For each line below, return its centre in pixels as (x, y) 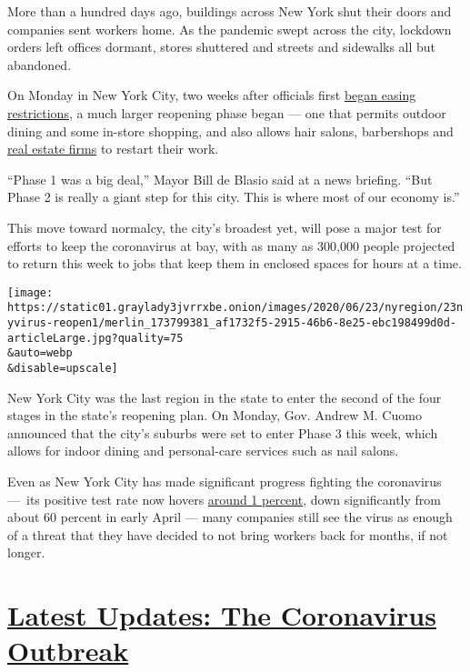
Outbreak (68, 651)
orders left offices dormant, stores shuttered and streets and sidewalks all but (222, 47)
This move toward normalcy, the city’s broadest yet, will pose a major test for (225, 227)
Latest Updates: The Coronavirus (222, 615)
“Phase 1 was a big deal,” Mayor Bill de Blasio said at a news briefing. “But (220, 179)
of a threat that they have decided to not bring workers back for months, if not (228, 534)
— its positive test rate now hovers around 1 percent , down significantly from (224, 499)
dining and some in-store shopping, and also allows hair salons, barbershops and (230, 130)
